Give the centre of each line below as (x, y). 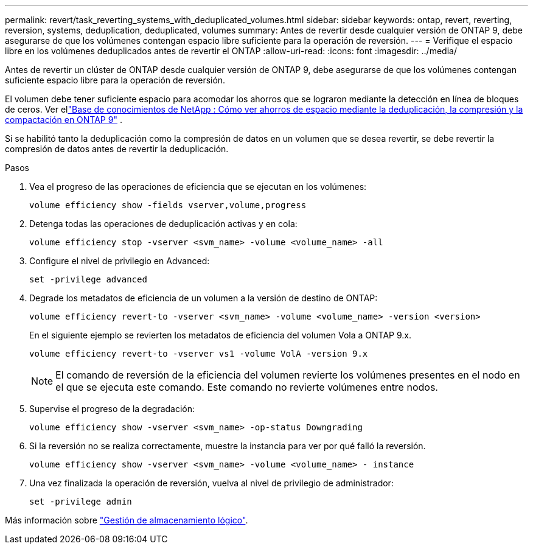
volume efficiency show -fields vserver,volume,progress (168, 205)
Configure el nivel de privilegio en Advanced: (120, 261)
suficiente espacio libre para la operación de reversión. (115, 80)
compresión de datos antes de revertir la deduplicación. (117, 149)
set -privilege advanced (88, 279)
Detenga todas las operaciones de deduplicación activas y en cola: (163, 224)
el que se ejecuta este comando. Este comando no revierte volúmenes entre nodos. (247, 387)
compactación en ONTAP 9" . (64, 120)
